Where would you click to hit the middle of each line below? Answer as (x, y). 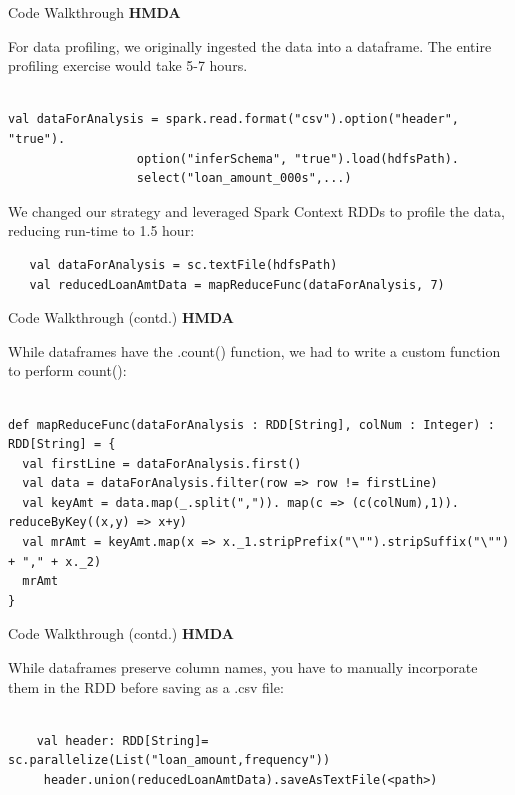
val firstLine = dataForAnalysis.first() (162, 463)
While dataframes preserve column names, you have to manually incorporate (243, 667)
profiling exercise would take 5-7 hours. (128, 65)
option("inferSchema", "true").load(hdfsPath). (298, 158)
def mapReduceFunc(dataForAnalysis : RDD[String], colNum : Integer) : (251, 424)
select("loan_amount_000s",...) (244, 178)
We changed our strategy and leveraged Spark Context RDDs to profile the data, (256, 210)
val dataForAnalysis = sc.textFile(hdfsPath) (183, 264)
